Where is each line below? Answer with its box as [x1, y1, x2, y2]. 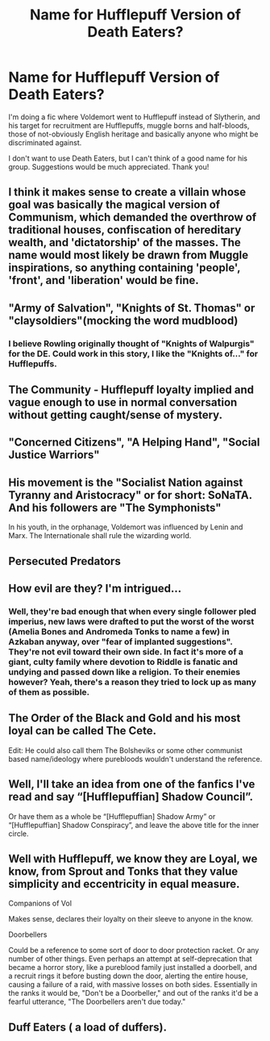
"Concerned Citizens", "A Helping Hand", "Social [8, 436, 260, 449]
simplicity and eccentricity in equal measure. [8, 877, 240, 891]
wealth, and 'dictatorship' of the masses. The [8, 236, 242, 249]
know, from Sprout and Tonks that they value [8, 864, 239, 878]
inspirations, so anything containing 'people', [8, 261, 241, 275]
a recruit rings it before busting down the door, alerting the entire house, [8, 971, 248, 981]
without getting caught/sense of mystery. [8, 408, 223, 422]
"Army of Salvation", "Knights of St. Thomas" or [8, 301, 255, 315]
